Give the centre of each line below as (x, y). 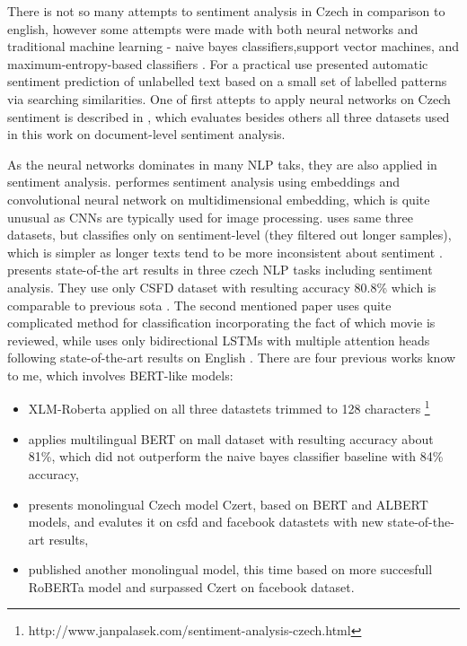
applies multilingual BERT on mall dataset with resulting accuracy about (231, 438)
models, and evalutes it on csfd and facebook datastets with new (206, 522)
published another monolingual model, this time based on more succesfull (230, 569)
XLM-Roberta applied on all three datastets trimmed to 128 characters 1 (229, 407)
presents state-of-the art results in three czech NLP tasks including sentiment (220, 270)
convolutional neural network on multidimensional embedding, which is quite (219, 199)
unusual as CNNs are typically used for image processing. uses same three (210, 217)
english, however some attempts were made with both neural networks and (213, 28)
